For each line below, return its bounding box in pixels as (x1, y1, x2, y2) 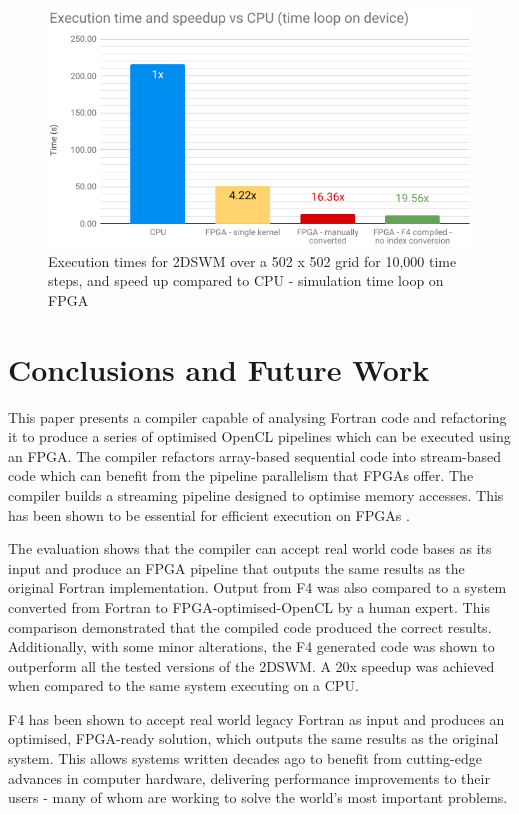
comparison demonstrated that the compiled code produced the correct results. (8, 616, 492, 637)
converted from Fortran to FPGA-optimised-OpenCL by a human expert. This (8, 596, 490, 617)
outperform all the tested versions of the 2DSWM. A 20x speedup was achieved (8, 655, 495, 676)
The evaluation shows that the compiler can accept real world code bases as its (8, 538, 492, 559)
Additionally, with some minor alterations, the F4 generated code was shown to (8, 636, 495, 657)
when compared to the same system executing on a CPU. (8, 675, 359, 696)
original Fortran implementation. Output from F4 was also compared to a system (8, 577, 507, 598)
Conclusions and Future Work (8, 348, 430, 389)
